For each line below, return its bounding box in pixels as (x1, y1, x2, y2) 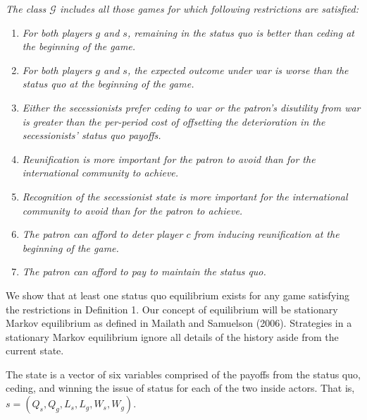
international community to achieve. (22, 165, 179, 180)
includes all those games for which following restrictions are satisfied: (59, 1, 359, 16)
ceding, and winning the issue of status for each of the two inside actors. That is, (6, 380, 355, 395)
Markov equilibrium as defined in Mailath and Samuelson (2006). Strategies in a (6, 316, 352, 330)
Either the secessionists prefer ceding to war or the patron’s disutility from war (22, 100, 361, 114)
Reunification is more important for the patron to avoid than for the (22, 151, 316, 166)
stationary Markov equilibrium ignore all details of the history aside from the (6, 329, 339, 344)
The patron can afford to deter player (22, 227, 183, 241)
